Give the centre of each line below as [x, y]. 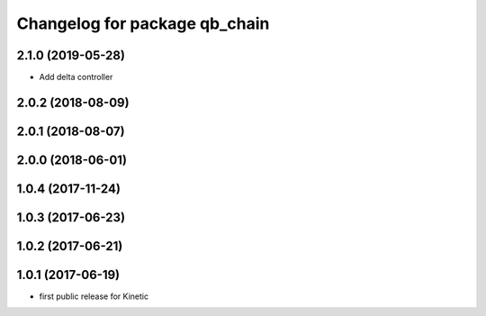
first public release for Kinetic [94, 296]
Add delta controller [76, 77]
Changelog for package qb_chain [143, 23]
